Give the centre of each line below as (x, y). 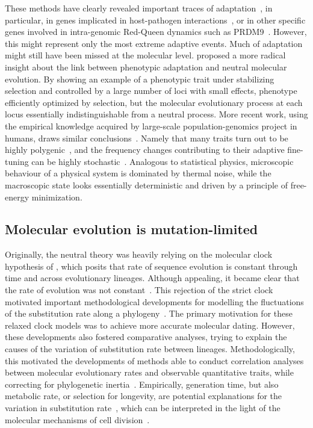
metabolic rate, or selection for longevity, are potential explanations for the (144, 396)
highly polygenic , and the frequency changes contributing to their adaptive (145, 150)
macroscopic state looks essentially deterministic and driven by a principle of (146, 185)
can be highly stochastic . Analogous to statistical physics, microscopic (163, 161)
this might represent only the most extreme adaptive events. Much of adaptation (154, 43)
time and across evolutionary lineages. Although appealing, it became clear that (152, 278)
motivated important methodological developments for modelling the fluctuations (154, 301)
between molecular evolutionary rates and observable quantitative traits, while (149, 372)
